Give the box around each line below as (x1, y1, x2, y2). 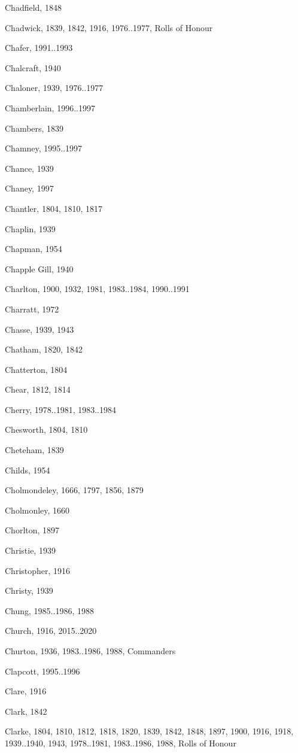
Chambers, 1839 (5, 122, 64, 134)
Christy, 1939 (5, 584, 53, 597)
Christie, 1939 (5, 544, 56, 557)
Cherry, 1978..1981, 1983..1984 (5, 403, 116, 415)
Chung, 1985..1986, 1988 (5, 604, 94, 617)
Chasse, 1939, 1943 (5, 323, 74, 335)
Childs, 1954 (5, 463, 50, 476)
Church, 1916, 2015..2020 (5, 624, 97, 637)
